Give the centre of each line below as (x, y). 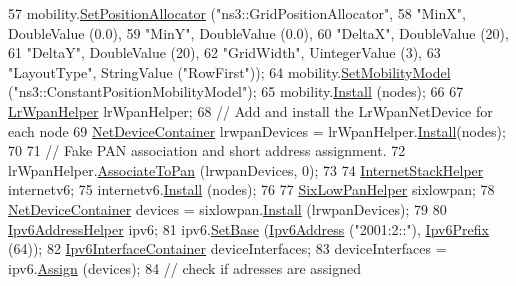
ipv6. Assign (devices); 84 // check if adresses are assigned (185, 267)
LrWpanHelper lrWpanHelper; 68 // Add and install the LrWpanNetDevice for (250, 110)
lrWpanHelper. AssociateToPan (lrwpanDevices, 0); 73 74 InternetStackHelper (246, 169)
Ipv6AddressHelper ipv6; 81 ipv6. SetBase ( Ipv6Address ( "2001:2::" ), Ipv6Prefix (248, 228)
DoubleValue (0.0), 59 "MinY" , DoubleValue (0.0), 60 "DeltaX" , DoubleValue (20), (258, 32)
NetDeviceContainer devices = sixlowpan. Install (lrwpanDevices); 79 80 (227, 208)
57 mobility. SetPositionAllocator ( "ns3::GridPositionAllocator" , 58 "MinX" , (237, 13)
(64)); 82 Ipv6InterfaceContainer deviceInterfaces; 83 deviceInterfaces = (227, 248)
